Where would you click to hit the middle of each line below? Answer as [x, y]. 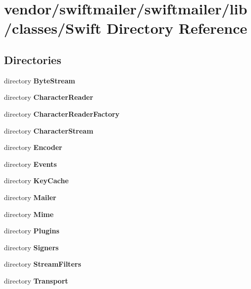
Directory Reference [177, 28]
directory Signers [31, 247]
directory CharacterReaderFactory [62, 113]
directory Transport [36, 280]
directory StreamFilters [43, 264]
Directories [33, 59]
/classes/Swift [53, 28]
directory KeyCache [36, 181]
